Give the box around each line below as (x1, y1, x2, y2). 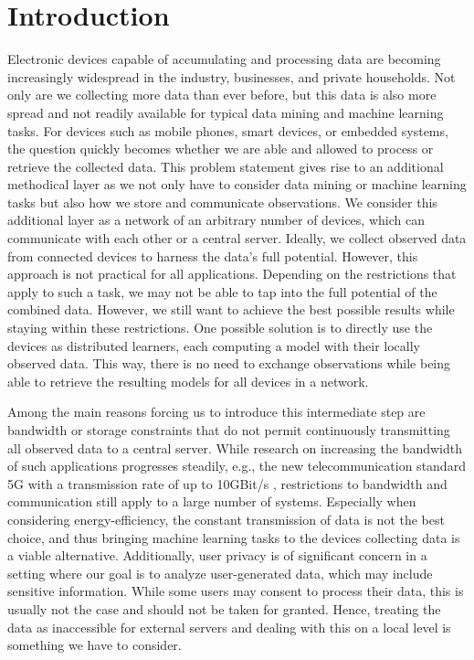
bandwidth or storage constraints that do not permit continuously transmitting (7, 420, 450, 439)
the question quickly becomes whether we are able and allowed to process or (7, 139, 434, 158)
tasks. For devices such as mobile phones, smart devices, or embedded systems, (7, 121, 448, 140)
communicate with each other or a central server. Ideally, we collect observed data (7, 229, 467, 248)
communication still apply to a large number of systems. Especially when (7, 492, 416, 511)
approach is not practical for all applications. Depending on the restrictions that (7, 264, 457, 283)
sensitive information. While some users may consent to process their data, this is (7, 581, 464, 601)
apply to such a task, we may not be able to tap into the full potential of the (7, 282, 437, 301)
